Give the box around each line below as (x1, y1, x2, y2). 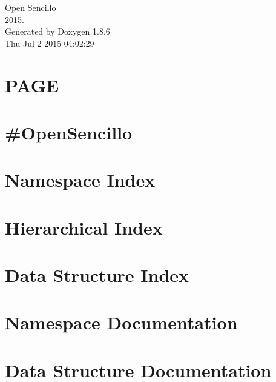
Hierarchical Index (5, 215, 163, 240)
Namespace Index (5, 167, 156, 192)
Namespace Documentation (5, 310, 238, 335)
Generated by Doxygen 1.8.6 (5, 25, 110, 38)
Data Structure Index (5, 263, 189, 287)
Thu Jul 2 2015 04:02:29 (5, 36, 94, 49)
